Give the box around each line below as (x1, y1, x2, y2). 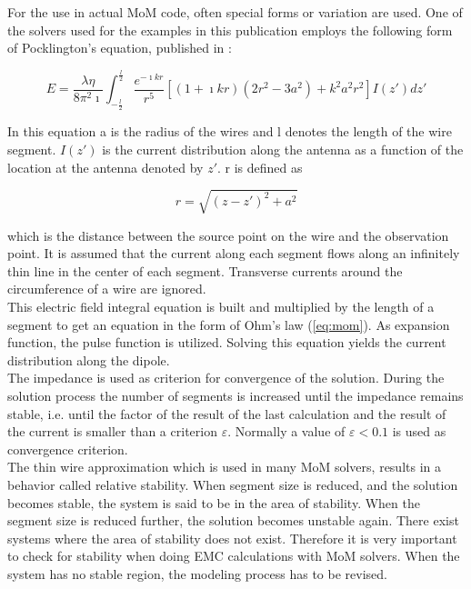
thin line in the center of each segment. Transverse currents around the (7, 261, 403, 280)
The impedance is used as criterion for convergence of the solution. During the (7, 368, 445, 387)
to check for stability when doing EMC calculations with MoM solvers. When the (7, 546, 460, 565)
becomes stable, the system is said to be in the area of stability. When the (7, 493, 420, 512)
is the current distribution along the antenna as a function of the (102, 139, 464, 158)
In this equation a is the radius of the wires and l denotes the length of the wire (7, 122, 452, 141)
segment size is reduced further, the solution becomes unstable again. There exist (7, 511, 459, 530)
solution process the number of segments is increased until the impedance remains (7, 385, 464, 404)
